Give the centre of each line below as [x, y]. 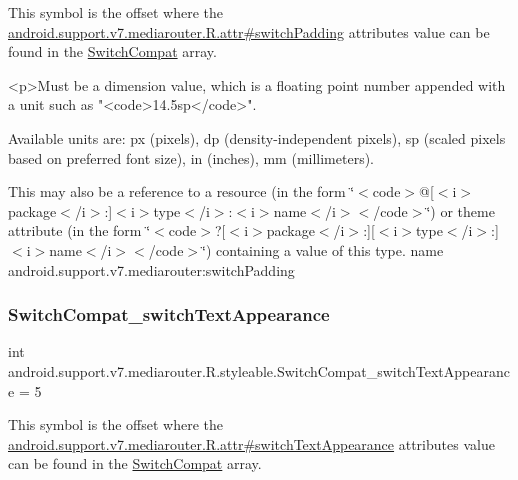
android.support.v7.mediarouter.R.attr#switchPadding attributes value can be [249, 31]
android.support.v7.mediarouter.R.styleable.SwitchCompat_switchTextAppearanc [259, 370]
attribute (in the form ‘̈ [79, 230]
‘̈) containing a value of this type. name [323, 249]
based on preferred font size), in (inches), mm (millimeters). [191, 157]
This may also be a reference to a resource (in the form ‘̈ [181, 191]
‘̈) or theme [460, 210]
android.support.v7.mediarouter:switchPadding [151, 269]
